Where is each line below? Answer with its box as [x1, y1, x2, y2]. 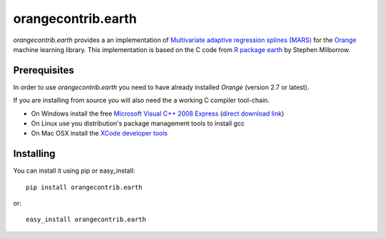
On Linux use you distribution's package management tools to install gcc [31, 119, 245, 128]
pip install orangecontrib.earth [26, 183, 143, 191]
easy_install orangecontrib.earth [26, 215, 146, 224]
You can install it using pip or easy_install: [13, 166, 135, 175]
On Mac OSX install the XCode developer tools [31, 129, 168, 138]
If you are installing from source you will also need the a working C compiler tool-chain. [13, 96, 270, 105]
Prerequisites [13, 64, 74, 76]
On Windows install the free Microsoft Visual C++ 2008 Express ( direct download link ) [31, 109, 284, 118]
